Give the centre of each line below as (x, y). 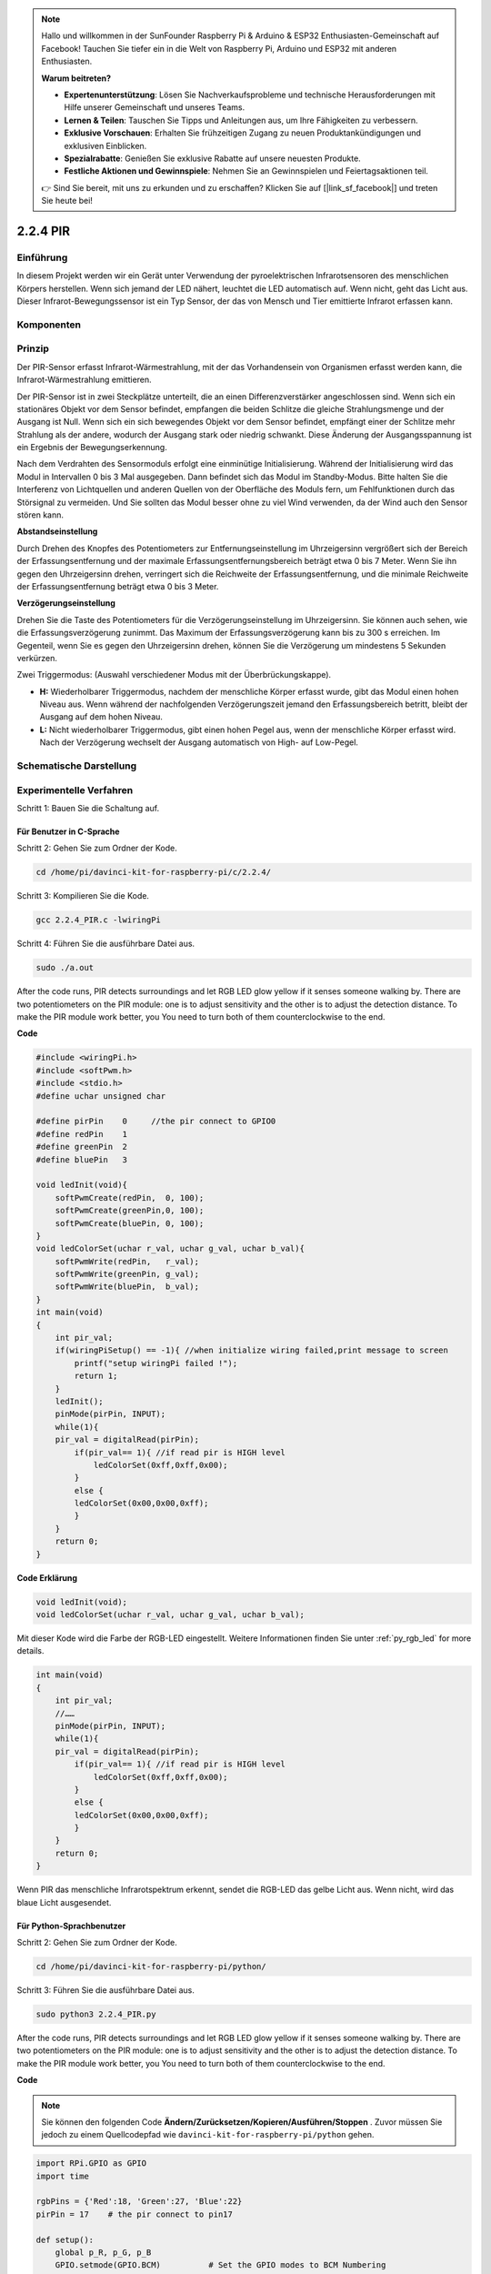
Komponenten (49, 325)
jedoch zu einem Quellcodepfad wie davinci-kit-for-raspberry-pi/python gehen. (208, 2135)
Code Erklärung (47, 1577)
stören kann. (40, 515)
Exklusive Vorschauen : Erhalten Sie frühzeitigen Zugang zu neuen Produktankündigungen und (243, 133)
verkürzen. (37, 658)
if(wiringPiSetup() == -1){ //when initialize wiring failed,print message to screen (252, 1350)
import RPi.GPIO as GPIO (91, 2163)
